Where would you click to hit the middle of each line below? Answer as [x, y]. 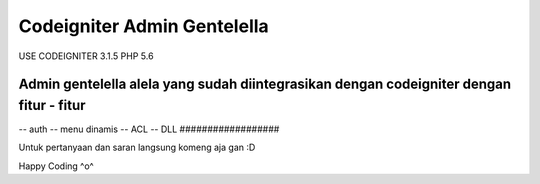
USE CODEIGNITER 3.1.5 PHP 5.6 [86, 56]
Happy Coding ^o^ [56, 166]
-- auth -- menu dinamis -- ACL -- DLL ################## [149, 129]
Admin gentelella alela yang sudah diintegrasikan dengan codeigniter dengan [265, 84]
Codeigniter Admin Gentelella [143, 26]
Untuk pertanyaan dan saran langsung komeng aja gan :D [137, 147]
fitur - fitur [52, 105]
